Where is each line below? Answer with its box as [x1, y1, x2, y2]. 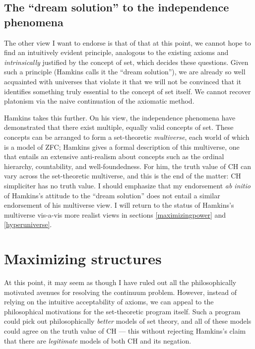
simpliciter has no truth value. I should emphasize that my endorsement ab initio [4, 180, 251, 190]
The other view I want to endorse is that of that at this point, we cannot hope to [4, 37, 251, 48]
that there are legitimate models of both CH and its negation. [4, 335, 191, 346]
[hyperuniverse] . [4, 219, 52, 230]
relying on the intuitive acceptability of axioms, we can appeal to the [4, 296, 214, 307]
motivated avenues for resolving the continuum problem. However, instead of [4, 287, 237, 297]
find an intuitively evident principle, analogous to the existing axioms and [4, 47, 229, 58]
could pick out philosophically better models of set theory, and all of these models [4, 316, 252, 326]
